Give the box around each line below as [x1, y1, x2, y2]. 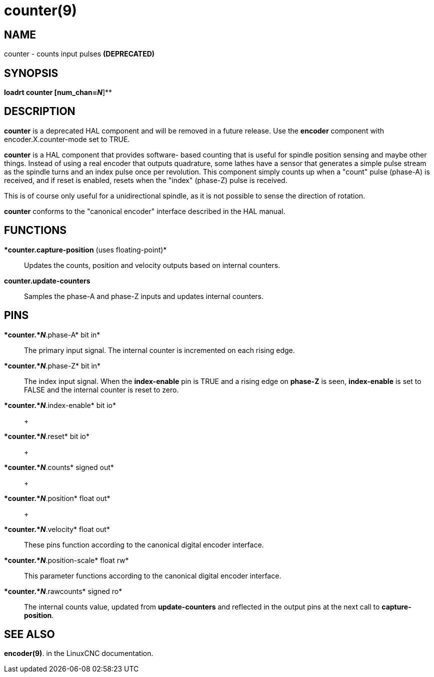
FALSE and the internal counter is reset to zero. [24, 385, 179, 394]
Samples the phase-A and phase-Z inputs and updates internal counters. [24, 291, 264, 300]
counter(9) [4, 2, 77, 19]
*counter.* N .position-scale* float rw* [4, 555, 129, 564]
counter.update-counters [4, 276, 90, 285]
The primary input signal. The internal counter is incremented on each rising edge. [24, 345, 295, 354]
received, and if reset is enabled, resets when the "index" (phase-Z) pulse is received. [4, 175, 287, 184]
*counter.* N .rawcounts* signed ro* [4, 586, 122, 595]
